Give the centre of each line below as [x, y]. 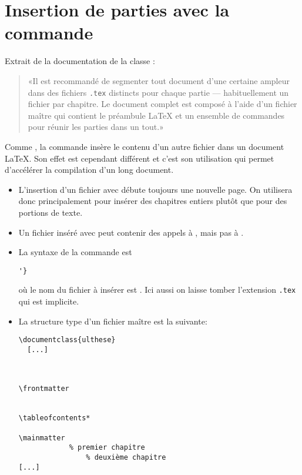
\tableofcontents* [54, 418]
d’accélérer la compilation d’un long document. [89, 170]
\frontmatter [44, 389]
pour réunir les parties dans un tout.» [96, 127]
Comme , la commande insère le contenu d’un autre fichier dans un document [145, 146]
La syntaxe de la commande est [75, 252]
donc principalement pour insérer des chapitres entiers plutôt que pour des [153, 201]
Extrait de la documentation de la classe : [80, 61]
